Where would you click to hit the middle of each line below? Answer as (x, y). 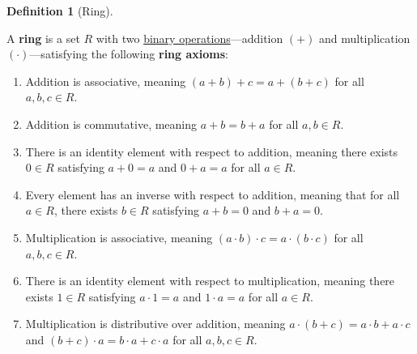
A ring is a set (43, 38)
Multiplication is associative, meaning (119, 237)
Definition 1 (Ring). (60, 11)
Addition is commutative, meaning (111, 124)
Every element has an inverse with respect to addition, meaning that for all (213, 194)
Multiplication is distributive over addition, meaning (155, 324)
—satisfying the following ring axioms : (129, 54)
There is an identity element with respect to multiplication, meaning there (210, 281)
